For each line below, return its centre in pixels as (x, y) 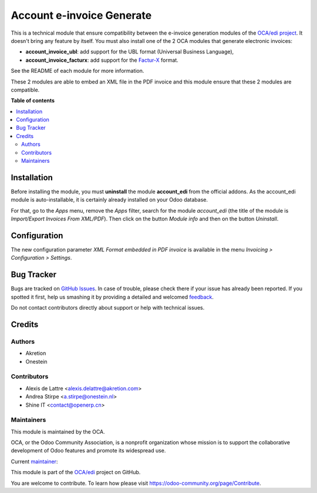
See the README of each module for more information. (77, 71)
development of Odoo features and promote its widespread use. (88, 451)
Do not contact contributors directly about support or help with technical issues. (108, 308)
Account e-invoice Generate (81, 15)
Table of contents (33, 100)
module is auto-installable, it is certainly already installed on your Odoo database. (109, 200)
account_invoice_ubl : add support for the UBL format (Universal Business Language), (130, 52)
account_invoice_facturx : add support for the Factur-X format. (102, 60)
